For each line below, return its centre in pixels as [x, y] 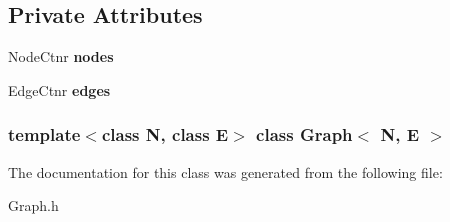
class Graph [304, 134]
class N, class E [165, 134]
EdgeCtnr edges [59, 89]
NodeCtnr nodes [61, 56]
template [44, 134]
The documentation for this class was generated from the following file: [225, 171]
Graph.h [33, 205]
